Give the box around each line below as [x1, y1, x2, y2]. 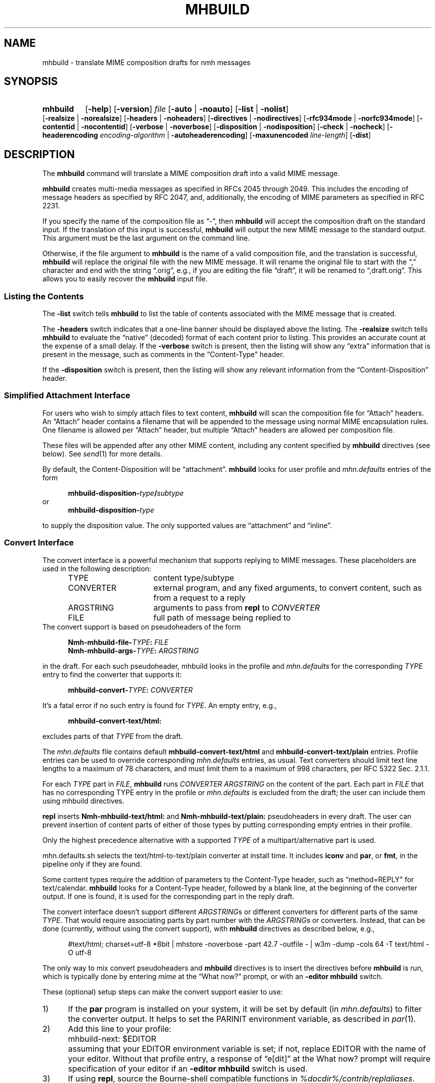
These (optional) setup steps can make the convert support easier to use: [42, 987, 283, 996]
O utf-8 [68, 948, 92, 957]
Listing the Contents [4, 291, 84, 301]
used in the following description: [42, 564, 151, 573]
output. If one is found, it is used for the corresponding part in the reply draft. [42, 892, 294, 901]
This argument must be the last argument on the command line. [42, 234, 250, 243]
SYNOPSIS [4, 75, 58, 88]
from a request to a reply [153, 592, 246, 603]
